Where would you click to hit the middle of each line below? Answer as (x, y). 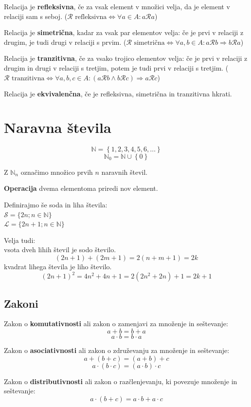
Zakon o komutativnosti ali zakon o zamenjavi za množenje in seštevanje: (116, 324)
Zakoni (21, 303)
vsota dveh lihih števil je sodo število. (60, 250)
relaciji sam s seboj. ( (36, 16)
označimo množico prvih (57, 172)
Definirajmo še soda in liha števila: (56, 205)
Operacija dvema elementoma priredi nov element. (81, 188)
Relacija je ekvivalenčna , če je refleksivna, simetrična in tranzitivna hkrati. (118, 94)
